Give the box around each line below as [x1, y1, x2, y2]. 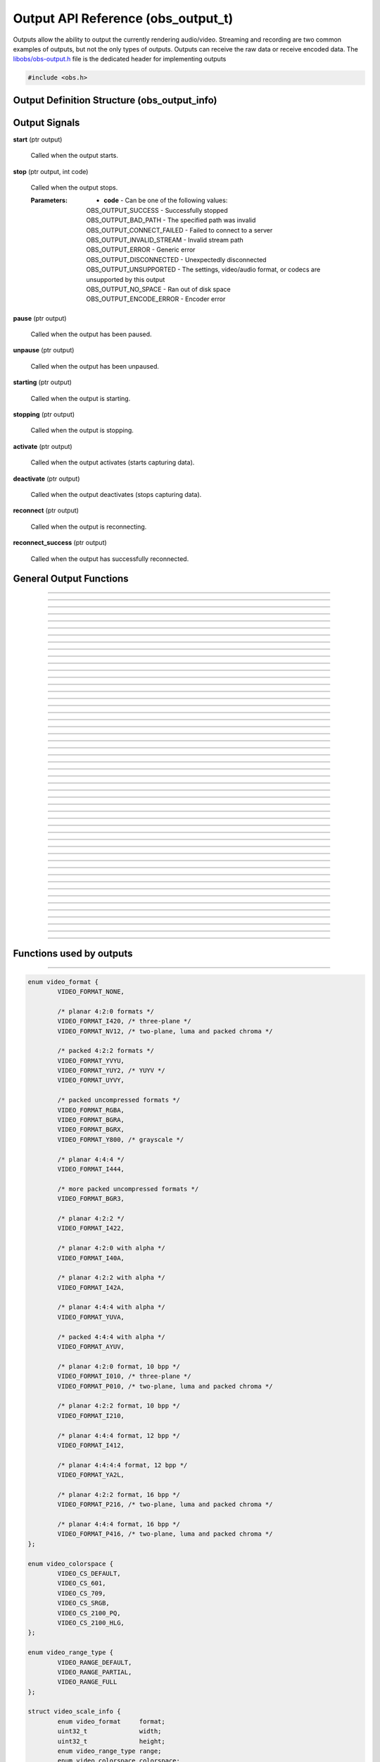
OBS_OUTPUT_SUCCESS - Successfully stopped [86, 206, 228, 214]
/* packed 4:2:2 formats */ [57, 1047, 155, 1055]
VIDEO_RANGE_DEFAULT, [57, 1658, 132, 1666]
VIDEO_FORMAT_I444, [57, 1165, 125, 1173]
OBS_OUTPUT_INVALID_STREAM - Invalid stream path [86, 235, 244, 244]
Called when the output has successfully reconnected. [30, 554, 189, 563]
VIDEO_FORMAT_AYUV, [57, 1343, 125, 1351]
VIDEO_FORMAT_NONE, [57, 987, 125, 995]
